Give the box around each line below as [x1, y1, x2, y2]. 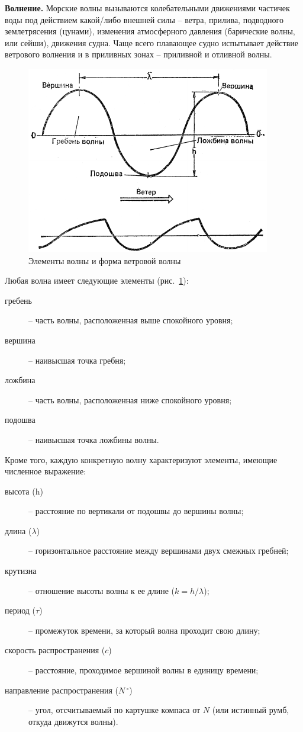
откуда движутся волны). [28, 715, 118, 727]
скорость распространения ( [5, 644, 105, 656]
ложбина [5, 374, 36, 386]
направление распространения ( [5, 683, 118, 696]
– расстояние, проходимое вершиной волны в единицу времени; [28, 664, 259, 676]
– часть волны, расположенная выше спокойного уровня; [28, 314, 233, 326]
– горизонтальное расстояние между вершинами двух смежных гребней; [28, 544, 289, 557]
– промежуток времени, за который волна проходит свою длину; [28, 624, 260, 636]
